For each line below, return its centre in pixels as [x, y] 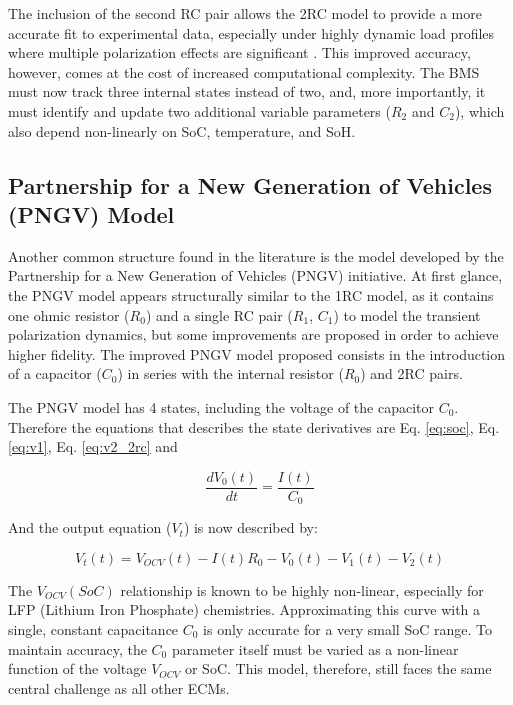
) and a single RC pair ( [219, 314]
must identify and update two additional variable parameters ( [199, 110]
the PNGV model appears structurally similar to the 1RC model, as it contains [251, 294]
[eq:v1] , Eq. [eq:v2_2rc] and [93, 446]
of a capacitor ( [55, 373]
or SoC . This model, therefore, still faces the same [338, 668]
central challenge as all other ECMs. [119, 687]
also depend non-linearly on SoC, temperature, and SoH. [182, 130]
